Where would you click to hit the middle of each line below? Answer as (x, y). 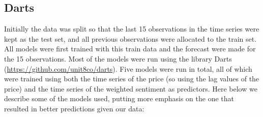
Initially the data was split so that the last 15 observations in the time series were (132, 29)
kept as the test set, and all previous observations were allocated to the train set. (130, 38)
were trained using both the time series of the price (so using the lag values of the (132, 79)
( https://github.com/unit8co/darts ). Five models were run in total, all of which (128, 68)
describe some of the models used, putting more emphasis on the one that (119, 98)
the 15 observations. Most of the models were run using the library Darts (118, 58)
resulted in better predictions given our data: (74, 108)
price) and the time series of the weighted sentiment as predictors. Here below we (131, 88)
